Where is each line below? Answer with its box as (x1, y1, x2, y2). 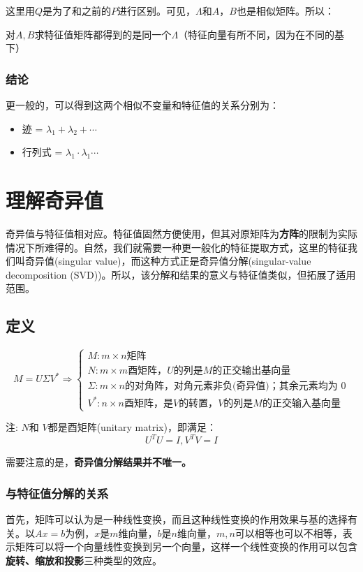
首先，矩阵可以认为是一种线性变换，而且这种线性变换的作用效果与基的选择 (6, 512, 348, 527)
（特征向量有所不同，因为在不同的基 (178, 27, 345, 41)
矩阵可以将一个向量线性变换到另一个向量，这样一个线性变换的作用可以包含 (15, 539, 357, 554)
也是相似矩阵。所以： (236, 3, 334, 17)
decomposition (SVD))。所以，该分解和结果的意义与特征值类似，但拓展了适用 (6, 267, 356, 281)
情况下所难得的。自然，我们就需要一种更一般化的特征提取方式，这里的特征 (6, 240, 348, 254)
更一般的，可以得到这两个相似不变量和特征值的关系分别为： (6, 98, 279, 112)
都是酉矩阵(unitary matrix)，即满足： (47, 420, 216, 434)
